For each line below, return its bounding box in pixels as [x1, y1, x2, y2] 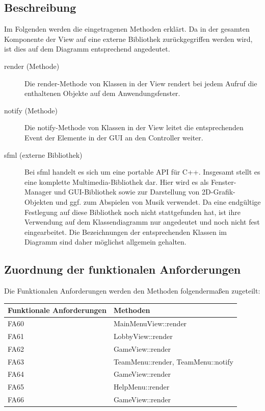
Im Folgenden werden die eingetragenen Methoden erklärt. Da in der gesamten [4, 23, 250, 34]
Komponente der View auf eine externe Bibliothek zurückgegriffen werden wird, [4, 33, 253, 44]
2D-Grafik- [202, 186, 235, 197]
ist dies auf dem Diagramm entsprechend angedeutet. [4, 43, 170, 54]
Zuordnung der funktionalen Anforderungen [4, 261, 241, 277]
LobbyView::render [113, 330, 173, 341]
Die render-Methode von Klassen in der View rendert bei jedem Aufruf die [24, 78, 257, 88]
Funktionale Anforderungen [8, 305, 107, 316]
